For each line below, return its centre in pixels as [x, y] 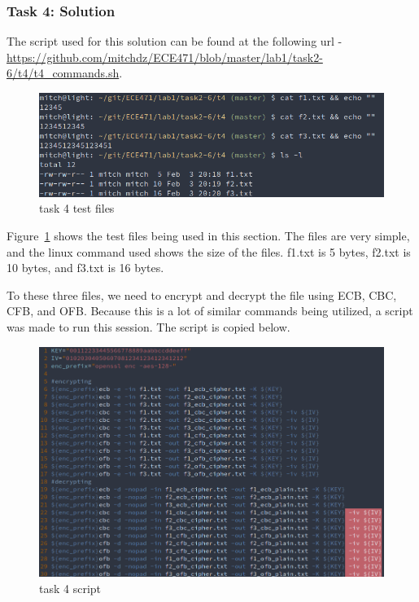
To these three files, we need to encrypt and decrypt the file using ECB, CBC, [202, 294]
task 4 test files [77, 208]
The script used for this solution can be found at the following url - [175, 41]
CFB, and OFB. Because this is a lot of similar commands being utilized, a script [210, 311]
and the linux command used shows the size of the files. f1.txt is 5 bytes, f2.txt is [209, 251]
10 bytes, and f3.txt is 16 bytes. [85, 268]
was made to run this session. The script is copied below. [148, 326]
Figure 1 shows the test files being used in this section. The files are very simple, [208, 235]
